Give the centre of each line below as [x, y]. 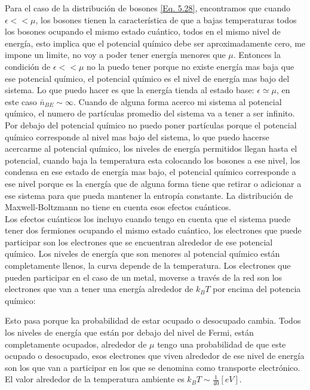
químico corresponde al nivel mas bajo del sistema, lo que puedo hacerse [137, 136]
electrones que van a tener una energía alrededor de [99, 289]
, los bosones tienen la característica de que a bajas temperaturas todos [166, 19]
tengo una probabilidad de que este [222, 344]
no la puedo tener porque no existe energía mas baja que [191, 66]
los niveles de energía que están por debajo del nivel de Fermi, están [129, 332]
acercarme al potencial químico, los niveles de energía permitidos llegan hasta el [151, 148]
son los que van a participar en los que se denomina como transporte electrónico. [153, 367]
